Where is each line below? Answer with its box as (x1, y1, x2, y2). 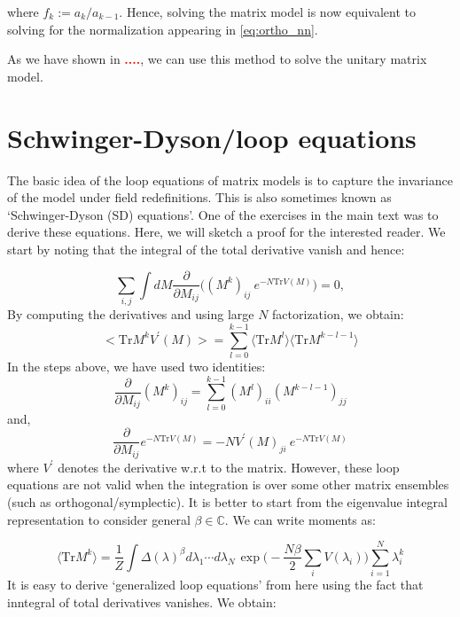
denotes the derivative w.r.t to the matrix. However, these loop (58, 457, 400, 476)
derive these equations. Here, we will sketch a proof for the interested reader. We (7, 223, 446, 241)
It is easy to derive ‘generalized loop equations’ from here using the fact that (7, 575, 424, 594)
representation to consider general (7, 510, 191, 528)
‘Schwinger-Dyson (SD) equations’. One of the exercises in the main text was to (7, 205, 439, 223)
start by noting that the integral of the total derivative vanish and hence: (7, 239, 405, 258)
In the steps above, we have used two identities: (7, 356, 266, 375)
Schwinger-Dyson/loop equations (7, 119, 417, 155)
